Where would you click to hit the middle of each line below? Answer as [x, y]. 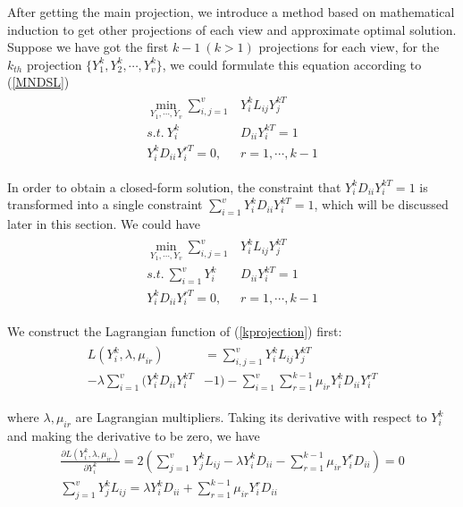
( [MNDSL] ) [38, 82]
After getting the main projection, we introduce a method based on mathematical [231, 12]
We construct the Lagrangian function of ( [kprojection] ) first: [175, 331]
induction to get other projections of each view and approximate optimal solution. [232, 29]
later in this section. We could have [104, 224]
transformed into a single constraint [105, 204]
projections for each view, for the [349, 47]
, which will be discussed [381, 204]
